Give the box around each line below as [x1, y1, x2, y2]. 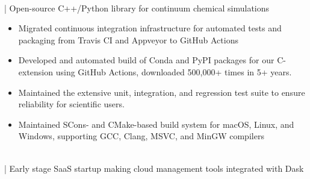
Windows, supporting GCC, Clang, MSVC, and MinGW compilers [18, 130, 264, 142]
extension [18, 65, 54, 78]
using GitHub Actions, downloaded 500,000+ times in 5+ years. [55, 65, 292, 78]
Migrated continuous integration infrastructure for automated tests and [18, 22, 282, 34]
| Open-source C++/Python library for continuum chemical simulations [4, 1, 270, 14]
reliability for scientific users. [18, 98, 125, 110]
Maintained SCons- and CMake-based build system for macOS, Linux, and [18, 118, 294, 130]
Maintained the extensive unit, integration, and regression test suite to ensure [18, 86, 305, 98]
